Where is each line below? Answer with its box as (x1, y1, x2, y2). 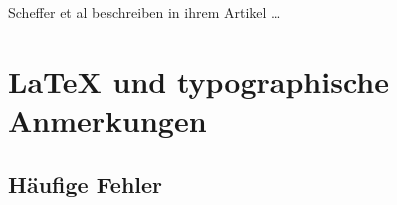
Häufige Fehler (8, 168, 163, 199)
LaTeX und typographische (8, 60, 389, 101)
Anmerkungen (8, 99, 207, 140)
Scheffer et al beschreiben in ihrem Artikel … (8, 2, 281, 22)
